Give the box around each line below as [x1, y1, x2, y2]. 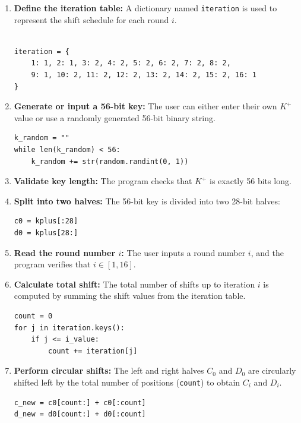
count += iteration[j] [48, 346, 138, 355]
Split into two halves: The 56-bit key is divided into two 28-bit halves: [14, 194, 280, 207]
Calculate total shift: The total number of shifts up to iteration [14, 277, 255, 290]
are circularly [248, 364, 296, 377]
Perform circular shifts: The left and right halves [14, 364, 204, 377]
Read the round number [14, 246, 116, 258]
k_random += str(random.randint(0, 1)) [31, 157, 189, 166]
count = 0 [14, 311, 53, 320]
